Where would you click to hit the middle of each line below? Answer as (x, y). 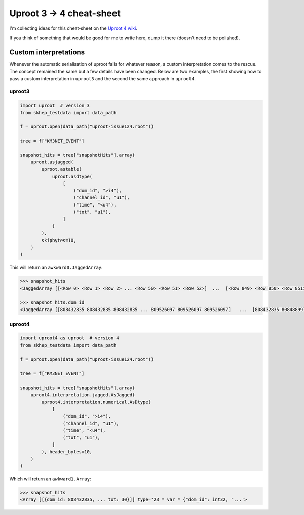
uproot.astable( (62, 169)
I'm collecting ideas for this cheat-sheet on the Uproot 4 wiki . (73, 28)
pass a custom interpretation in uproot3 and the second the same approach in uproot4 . (103, 78)
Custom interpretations (47, 52)
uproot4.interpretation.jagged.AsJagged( (83, 395)
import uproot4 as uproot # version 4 (69, 338)
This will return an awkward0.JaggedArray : (56, 268)
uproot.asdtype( (72, 177)
